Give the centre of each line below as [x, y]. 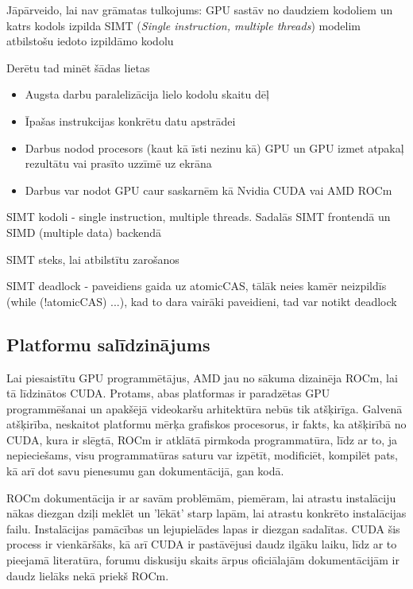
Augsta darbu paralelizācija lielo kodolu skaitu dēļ [147, 94]
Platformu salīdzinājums [108, 344]
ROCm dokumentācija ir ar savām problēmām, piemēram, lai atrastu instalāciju [201, 497]
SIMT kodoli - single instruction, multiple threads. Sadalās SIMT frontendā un [199, 217]
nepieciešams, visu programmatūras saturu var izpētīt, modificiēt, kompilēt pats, [202, 455]
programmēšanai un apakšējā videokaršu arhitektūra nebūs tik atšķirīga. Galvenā [205, 408]
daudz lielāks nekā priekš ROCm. [88, 575]
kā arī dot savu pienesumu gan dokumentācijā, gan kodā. [145, 471]
